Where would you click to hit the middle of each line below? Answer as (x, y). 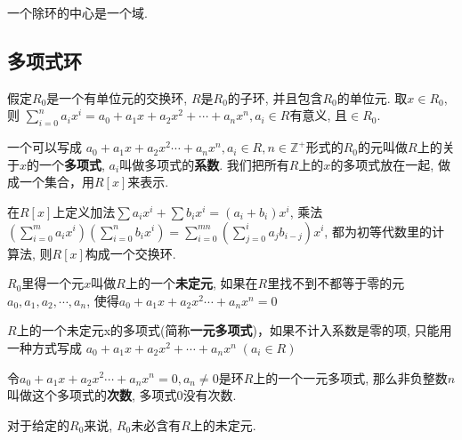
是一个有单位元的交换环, (117, 97)
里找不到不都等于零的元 (336, 283)
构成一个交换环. (130, 253)
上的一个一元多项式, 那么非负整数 (350, 377)
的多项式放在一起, (382, 164)
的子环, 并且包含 (275, 97)
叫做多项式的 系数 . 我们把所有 (204, 164)
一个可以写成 (45, 147)
